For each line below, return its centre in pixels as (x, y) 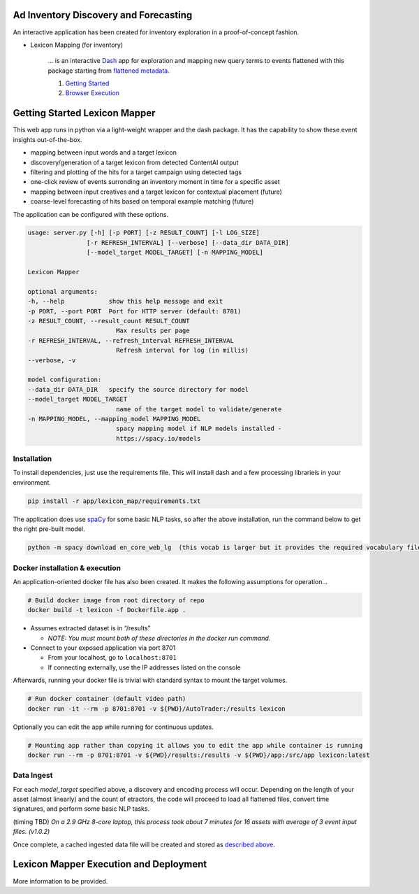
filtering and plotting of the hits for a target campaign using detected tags (136, 172)
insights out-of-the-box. (47, 139)
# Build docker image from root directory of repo (116, 600)
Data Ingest (33, 775)
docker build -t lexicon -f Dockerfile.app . (107, 610)
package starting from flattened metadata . (109, 71)
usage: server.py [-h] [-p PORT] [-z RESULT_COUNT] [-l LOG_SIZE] (144, 233)
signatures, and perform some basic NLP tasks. (81, 809)
